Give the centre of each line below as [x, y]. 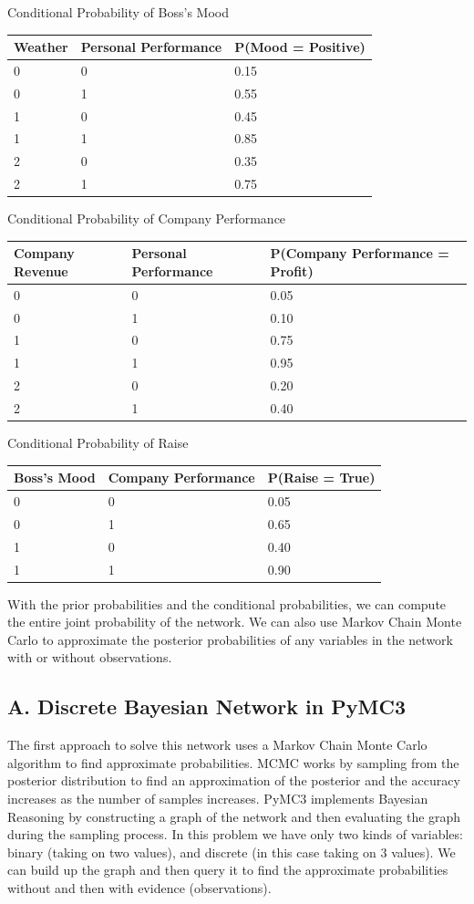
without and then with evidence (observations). [139, 887]
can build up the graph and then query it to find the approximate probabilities [228, 870]
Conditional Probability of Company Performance [147, 218]
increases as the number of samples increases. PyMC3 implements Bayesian [218, 799]
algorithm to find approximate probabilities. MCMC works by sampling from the [233, 762]
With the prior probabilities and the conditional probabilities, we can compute [227, 603]
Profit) [292, 270]
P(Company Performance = [360, 253]
